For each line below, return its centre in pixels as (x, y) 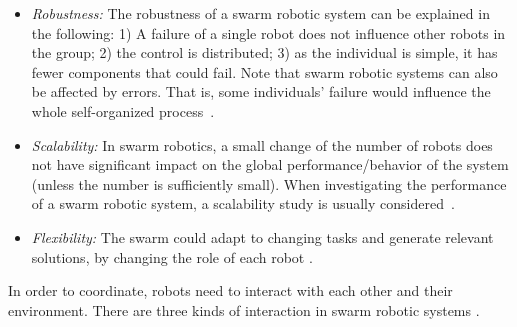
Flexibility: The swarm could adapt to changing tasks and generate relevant (262, 236)
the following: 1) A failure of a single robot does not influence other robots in (268, 32)
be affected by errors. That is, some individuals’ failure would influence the (261, 91)
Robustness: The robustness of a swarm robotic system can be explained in (260, 13)
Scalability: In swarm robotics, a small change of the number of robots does (262, 144)
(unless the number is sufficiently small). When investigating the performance (269, 183)
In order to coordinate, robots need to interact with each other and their (230, 290)
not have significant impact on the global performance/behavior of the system (270, 164)
